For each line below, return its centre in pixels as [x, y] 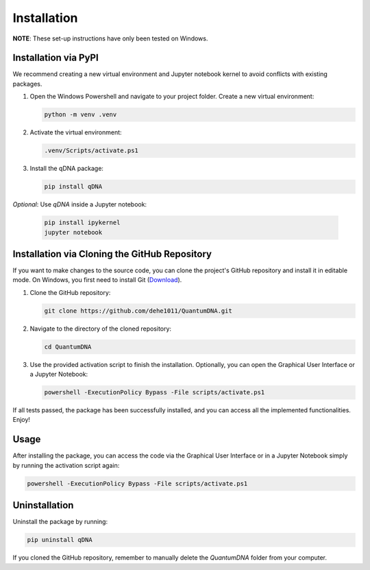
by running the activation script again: [66, 465]
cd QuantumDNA [68, 347]
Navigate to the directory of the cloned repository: [100, 329]
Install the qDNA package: [67, 169]
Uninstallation [43, 505]
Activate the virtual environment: [76, 132]
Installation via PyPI [56, 58]
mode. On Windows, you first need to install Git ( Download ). [97, 280]
